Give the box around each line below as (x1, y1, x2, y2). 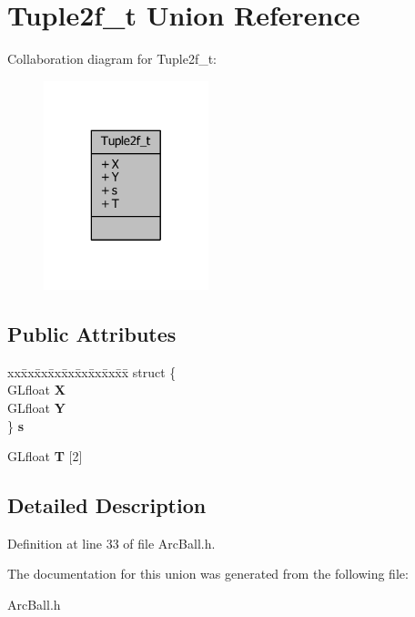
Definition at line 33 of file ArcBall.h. (7, 533, 216, 552)
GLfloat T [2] (7, 447, 83, 466)
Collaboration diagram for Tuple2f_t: (7, 49, 218, 68)
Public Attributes (7, 319, 177, 347)
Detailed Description (7, 491, 207, 519)
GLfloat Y (7, 397, 66, 416)
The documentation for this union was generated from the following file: (7, 564, 409, 583)
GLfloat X (7, 380, 66, 399)
